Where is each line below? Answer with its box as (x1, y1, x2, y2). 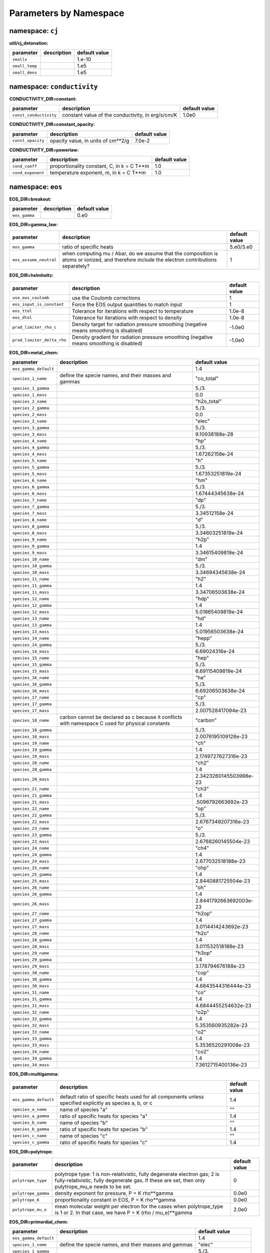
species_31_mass (12, 1003, 49, 1008)
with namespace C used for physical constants (59, 720, 170, 727)
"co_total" (195, 375, 218, 382)
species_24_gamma (12, 852, 52, 857)
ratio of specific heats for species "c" (59, 1139, 147, 1146)
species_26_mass (12, 901, 49, 907)
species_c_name (12, 1133, 47, 1139)
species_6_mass (12, 491, 47, 496)
